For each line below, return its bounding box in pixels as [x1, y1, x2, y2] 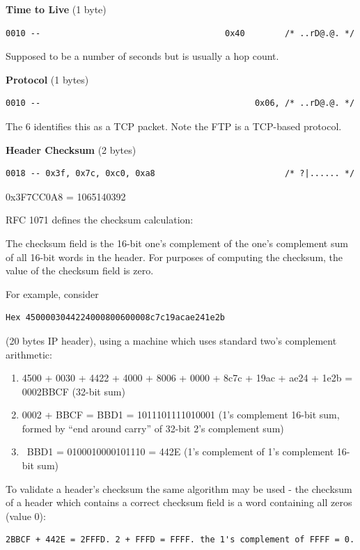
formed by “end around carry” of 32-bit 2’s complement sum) [22, 421, 284, 435]
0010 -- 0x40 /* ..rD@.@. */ [6, 28, 355, 38]
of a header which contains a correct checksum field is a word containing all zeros [6, 495, 352, 510]
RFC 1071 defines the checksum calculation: [6, 212, 194, 227]
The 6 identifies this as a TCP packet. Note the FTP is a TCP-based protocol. [6, 118, 342, 133]
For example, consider [6, 286, 99, 301]
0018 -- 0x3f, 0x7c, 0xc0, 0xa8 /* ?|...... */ [6, 168, 355, 179]
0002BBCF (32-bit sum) [22, 384, 125, 398]
